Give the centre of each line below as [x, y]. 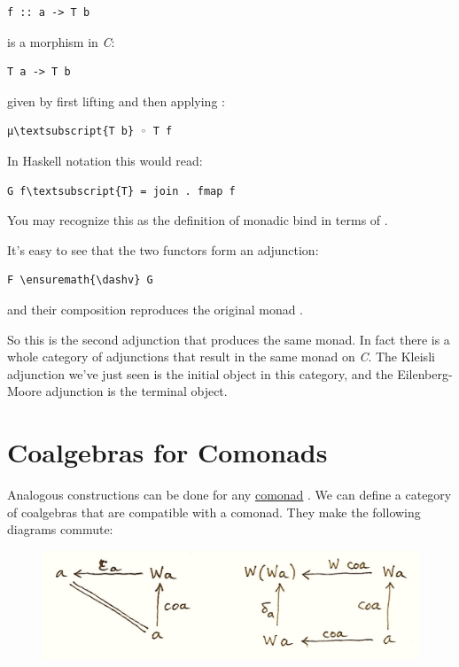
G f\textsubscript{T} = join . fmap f [121, 191]
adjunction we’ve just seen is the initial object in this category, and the [200, 373]
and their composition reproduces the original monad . [156, 309]
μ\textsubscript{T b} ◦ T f [90, 132]
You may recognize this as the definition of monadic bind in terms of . [198, 220]
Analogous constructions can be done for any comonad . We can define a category [229, 495]
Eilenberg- [425, 373]
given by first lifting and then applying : [116, 101]
